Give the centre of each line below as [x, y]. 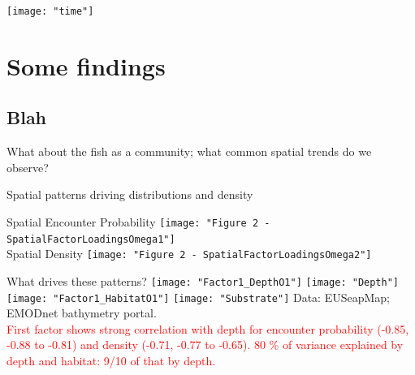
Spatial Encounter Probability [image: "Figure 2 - [138, 222]
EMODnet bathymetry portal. [82, 313]
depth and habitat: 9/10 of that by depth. [111, 361]
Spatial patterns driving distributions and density [130, 194]
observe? [28, 167]
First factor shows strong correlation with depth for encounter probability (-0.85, [208, 328]
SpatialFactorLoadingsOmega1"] [91, 239]
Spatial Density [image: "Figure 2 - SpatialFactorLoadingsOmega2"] [189, 254]
